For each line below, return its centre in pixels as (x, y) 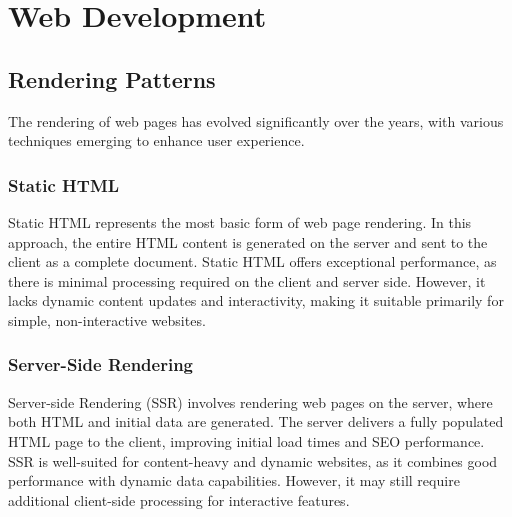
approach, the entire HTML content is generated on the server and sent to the (248, 241)
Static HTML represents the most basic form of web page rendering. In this (240, 221)
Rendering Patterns (112, 78)
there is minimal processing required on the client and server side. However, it (247, 280)
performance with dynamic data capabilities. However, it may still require (234, 480)
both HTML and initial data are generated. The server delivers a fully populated (256, 421)
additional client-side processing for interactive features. (179, 499)
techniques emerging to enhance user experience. (156, 140)
